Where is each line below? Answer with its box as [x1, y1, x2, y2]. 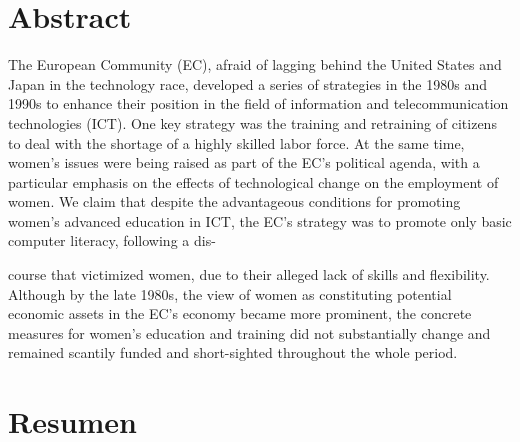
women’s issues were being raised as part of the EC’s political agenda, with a [8, 152, 480, 173]
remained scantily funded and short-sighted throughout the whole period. [8, 342, 458, 363]
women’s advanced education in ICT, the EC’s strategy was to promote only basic [8, 210, 512, 231]
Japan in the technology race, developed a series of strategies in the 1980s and [8, 73, 487, 94]
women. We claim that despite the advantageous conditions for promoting [8, 191, 461, 212]
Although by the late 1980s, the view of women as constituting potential [8, 283, 452, 304]
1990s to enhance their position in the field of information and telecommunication [8, 93, 509, 114]
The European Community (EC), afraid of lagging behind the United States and [8, 54, 502, 75]
